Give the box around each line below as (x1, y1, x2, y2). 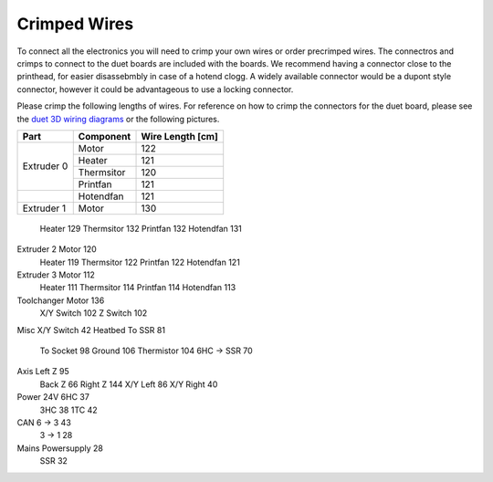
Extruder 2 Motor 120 (16, 244, 98, 255)
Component (78, 130, 131, 142)
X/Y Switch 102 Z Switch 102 (39, 308, 148, 319)
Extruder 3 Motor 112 (16, 269, 96, 280)
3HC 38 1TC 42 (39, 404, 98, 415)
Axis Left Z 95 (16, 366, 70, 377)
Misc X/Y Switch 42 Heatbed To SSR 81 (16, 324, 166, 335)
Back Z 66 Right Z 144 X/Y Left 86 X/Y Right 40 (39, 379, 218, 390)
